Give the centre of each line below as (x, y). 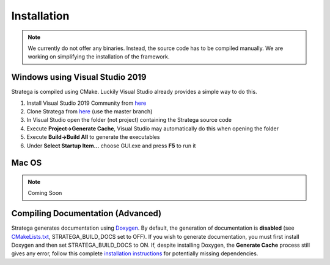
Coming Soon (45, 193)
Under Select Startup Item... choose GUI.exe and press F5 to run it (111, 146)
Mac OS (27, 163)
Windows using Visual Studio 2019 (79, 77)
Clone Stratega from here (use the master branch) (90, 111)
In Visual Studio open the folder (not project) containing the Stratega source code (129, 120)
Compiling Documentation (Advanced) (86, 214)
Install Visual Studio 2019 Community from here (86, 103)
